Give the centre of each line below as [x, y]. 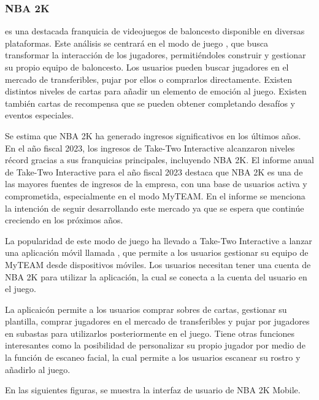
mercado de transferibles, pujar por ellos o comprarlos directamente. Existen [148, 79]
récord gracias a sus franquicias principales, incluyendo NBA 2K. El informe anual [159, 160]
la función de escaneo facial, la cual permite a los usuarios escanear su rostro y [153, 357]
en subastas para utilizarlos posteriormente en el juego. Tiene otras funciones [150, 333]
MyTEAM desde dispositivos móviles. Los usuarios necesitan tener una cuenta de [158, 264]
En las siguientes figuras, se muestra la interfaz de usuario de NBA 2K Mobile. [153, 390]
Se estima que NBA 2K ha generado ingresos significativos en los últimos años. [153, 135]
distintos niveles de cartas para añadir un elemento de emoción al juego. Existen [156, 91]
